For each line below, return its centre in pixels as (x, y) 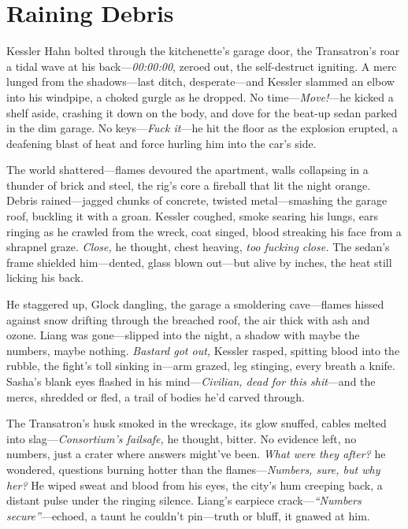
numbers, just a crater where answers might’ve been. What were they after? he (196, 454)
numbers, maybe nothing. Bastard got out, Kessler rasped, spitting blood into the (203, 350)
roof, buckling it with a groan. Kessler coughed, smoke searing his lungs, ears (193, 216)
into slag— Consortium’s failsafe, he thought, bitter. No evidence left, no (182, 438)
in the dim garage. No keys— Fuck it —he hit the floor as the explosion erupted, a (202, 128)
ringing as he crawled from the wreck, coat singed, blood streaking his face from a (204, 231)
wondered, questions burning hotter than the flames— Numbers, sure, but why (193, 469)
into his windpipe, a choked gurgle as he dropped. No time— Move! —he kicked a (200, 96)
